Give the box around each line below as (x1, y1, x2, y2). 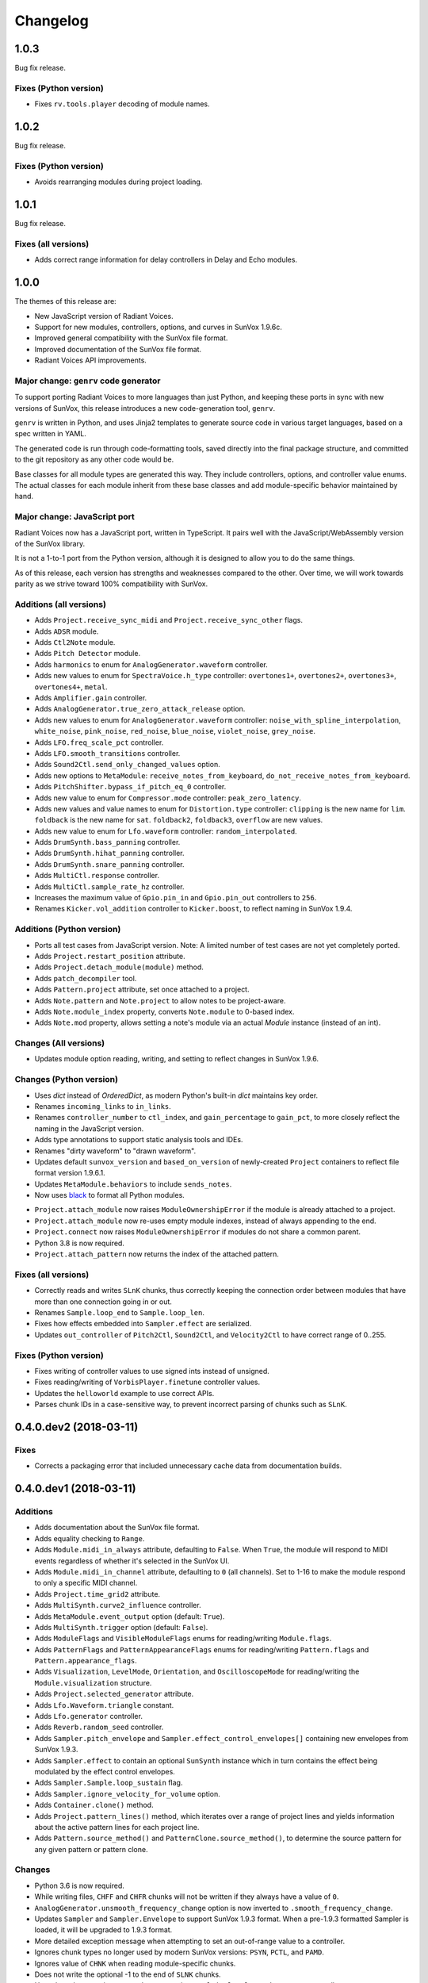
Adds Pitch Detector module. (34, 649, 141, 658)
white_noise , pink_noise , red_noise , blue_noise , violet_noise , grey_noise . (34, 727, 316, 736)
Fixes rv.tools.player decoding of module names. (34, 99, 210, 109)
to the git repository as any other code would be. (14, 455, 174, 464)
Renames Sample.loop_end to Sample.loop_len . (34, 1307, 205, 1317)
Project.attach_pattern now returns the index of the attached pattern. (34, 1249, 279, 1259)
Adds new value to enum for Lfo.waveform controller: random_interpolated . (34, 826, 297, 836)
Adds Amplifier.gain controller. (34, 693, 147, 702)
